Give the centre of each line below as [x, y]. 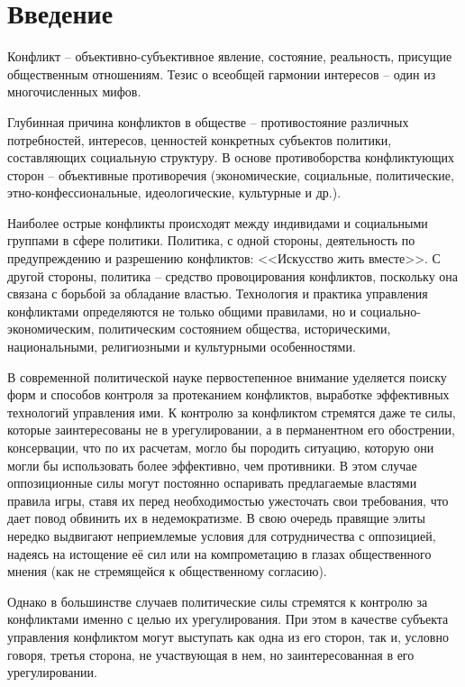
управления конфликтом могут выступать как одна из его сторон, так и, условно [228, 636]
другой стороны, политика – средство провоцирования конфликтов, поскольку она [233, 275]
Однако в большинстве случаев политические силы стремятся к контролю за [218, 601]
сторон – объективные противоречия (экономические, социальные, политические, [231, 174]
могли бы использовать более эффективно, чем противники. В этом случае [212, 465]
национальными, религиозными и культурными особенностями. [182, 347]
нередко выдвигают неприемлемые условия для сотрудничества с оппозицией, [222, 535]
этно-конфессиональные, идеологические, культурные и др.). [174, 192]
